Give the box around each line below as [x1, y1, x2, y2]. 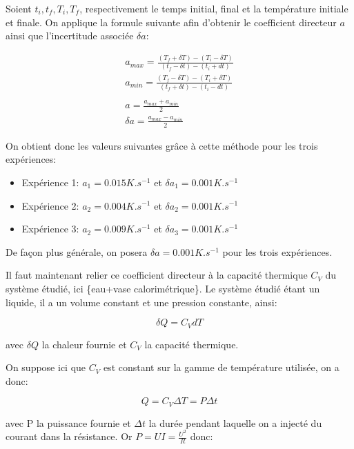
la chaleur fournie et [41, 337, 127, 351]
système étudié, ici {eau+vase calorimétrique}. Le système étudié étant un [6, 281, 320, 295]
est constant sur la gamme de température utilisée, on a [103, 360, 340, 375]
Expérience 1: [21, 174, 79, 189]
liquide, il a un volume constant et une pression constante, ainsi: [6, 295, 277, 309]
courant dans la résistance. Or [6, 429, 132, 443]
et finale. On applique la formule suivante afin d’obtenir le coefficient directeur [6, 14, 337, 29]
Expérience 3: [21, 221, 79, 236]
